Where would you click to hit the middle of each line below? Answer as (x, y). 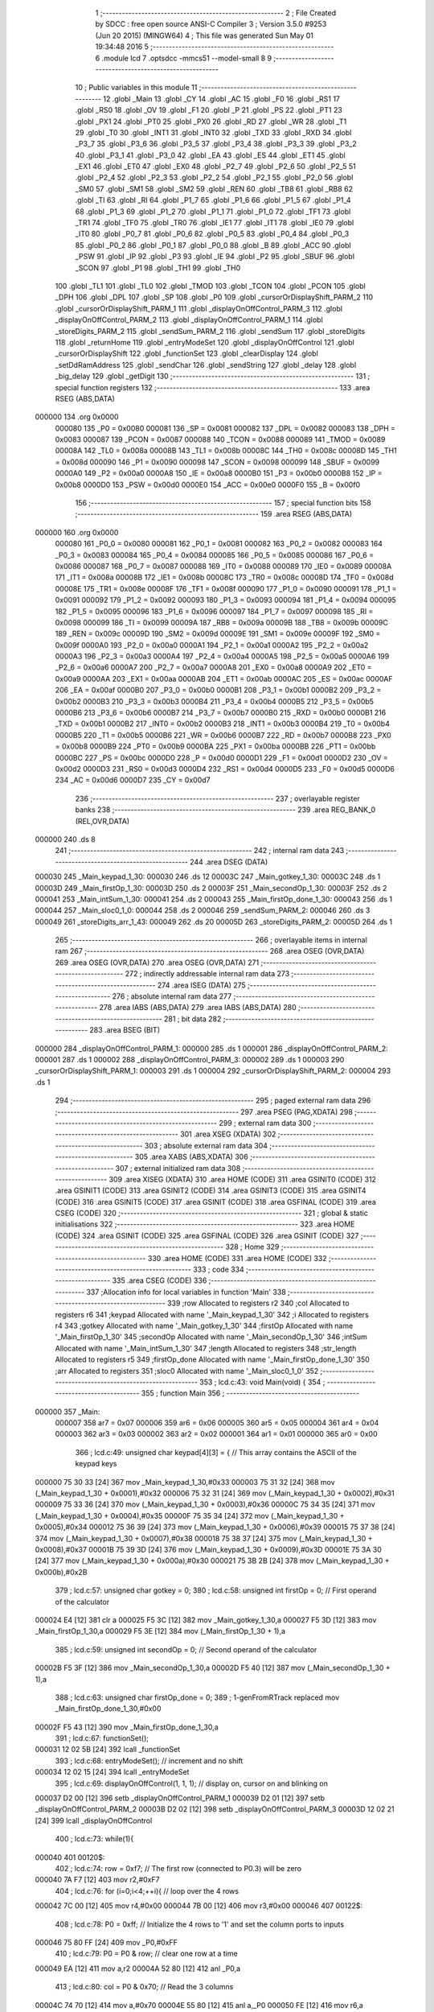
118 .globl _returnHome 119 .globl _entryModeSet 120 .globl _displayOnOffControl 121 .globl (205, 342)
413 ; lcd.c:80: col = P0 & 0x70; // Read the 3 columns (144, 1987)
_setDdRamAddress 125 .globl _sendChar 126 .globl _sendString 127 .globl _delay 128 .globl (206, 365)
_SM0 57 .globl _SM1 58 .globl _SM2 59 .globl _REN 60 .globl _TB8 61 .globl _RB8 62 (214, 188)
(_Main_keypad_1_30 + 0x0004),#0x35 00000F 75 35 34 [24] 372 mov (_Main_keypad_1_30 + (190, 1515)
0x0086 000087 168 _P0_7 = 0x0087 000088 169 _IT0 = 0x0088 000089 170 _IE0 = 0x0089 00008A (223, 566)
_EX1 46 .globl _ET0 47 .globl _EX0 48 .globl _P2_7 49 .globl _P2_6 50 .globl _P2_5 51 (216, 167)
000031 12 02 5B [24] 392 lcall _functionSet (108, 1750)
